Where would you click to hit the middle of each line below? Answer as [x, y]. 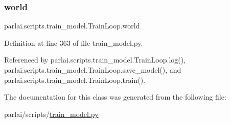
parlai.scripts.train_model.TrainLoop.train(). [75, 80]
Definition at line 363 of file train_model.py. [74, 42]
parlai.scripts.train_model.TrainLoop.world [72, 26]
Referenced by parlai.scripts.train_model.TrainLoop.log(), [95, 60]
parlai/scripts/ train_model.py [51, 114]
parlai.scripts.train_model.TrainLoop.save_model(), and [93, 70]
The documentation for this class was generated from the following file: [115, 97]
